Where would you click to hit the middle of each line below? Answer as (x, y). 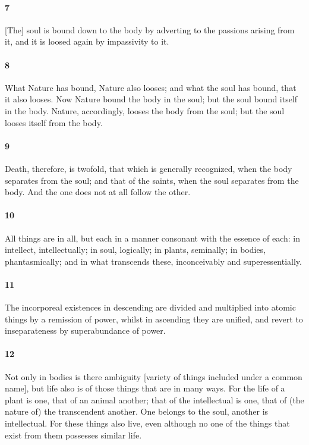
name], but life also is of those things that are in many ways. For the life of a (145, 388)
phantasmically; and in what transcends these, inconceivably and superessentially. (153, 261)
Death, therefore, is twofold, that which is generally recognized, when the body (149, 168)
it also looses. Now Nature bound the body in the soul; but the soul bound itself (151, 99)
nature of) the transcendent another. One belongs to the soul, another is (137, 411)
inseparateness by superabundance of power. (85, 330)
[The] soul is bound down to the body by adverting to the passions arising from (150, 29)
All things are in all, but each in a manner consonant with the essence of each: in (152, 238)
